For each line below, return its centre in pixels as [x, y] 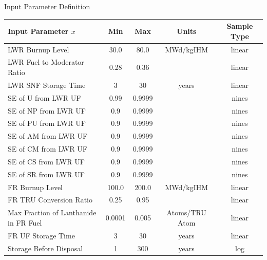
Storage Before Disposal [45, 248]
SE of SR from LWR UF [46, 174]
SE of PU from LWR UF [47, 123]
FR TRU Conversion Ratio [50, 200]
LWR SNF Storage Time [47, 85]
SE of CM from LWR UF [47, 149]
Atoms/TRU [186, 212]
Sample [240, 26]
